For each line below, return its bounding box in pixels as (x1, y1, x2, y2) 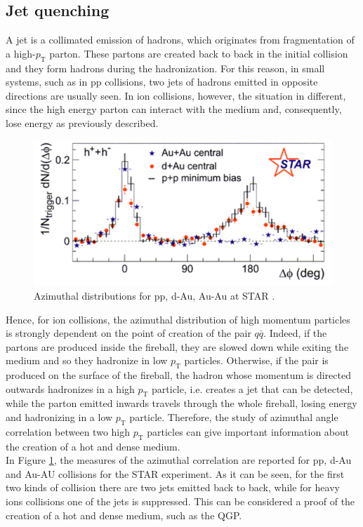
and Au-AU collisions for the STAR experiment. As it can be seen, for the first (6, 466, 345, 481)
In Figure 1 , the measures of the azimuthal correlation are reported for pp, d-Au (6, 453, 352, 467)
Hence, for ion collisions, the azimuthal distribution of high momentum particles (6, 312, 350, 326)
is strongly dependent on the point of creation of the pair (6, 326, 251, 340)
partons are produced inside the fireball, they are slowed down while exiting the (6, 339, 349, 354)
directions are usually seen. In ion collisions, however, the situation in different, (6, 88, 346, 102)
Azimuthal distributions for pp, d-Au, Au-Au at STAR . (34, 288, 275, 302)
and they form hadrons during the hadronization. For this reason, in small (6, 60, 325, 75)
